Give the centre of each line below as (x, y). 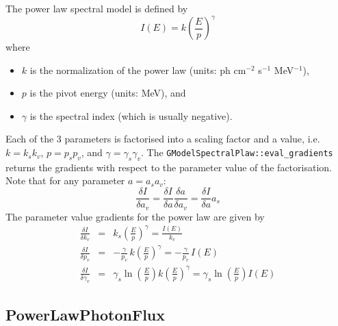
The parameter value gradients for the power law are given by (135, 216)
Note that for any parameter (65, 180)
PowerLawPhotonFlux (86, 314)
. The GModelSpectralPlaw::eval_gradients (237, 152)
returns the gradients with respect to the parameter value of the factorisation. (169, 167)
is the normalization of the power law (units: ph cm (138, 70)
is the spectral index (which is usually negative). (131, 115)
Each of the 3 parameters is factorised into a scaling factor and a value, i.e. (163, 139)
